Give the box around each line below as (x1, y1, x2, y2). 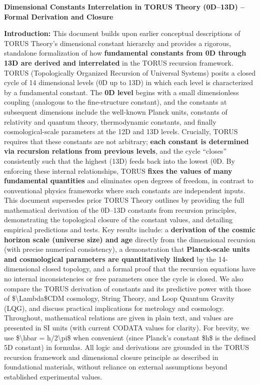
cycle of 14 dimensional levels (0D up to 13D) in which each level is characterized (4, 77, 253, 88)
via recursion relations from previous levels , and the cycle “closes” (4, 146, 226, 156)
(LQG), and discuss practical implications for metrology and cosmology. (4, 302, 224, 313)
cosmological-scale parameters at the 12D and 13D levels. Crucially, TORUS (4, 126, 238, 137)
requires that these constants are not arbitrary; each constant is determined (4, 136, 249, 146)
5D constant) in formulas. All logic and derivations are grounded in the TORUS (4, 342, 249, 352)
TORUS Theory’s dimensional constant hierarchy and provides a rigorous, (4, 38, 231, 48)
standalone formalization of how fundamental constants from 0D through (4, 48, 246, 58)
